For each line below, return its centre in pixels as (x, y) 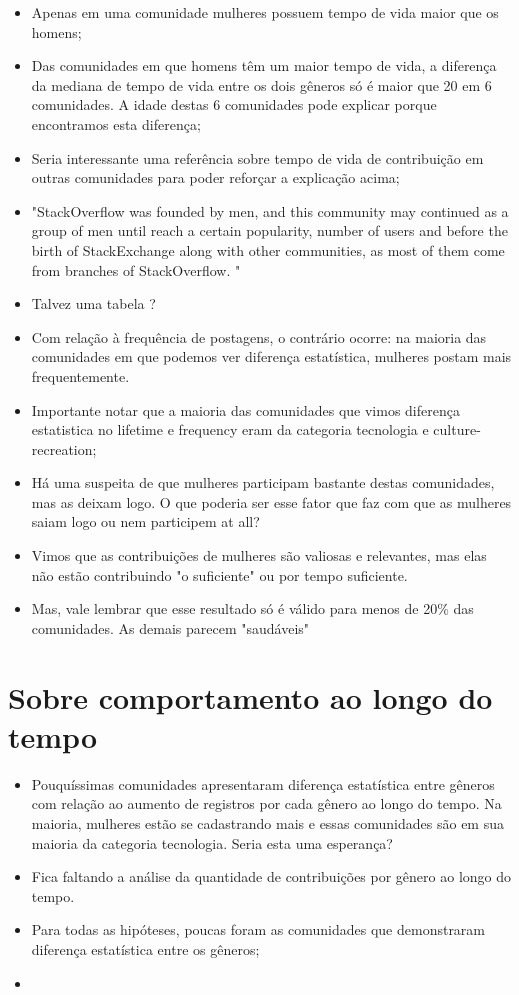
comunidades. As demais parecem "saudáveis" (170, 627)
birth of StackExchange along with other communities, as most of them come (268, 249)
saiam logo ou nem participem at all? (145, 521)
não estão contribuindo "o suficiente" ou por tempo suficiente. (219, 574)
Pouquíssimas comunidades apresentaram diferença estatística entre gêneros (263, 783)
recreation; (64, 448)
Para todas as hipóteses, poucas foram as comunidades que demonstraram (258, 929)
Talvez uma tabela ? (93, 303)
